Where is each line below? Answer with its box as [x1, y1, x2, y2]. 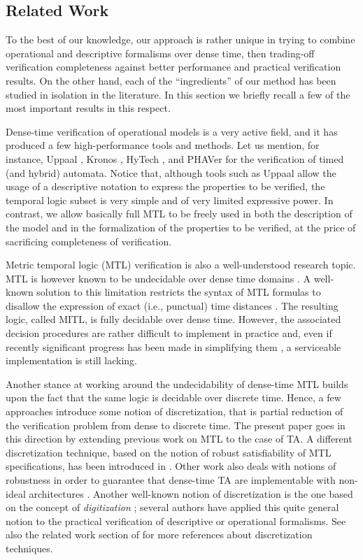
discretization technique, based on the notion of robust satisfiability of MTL [6, 445, 332, 459]
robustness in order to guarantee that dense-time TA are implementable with [6, 473, 336, 487]
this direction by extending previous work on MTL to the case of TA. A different [6, 431, 353, 446]
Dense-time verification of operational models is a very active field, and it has [6, 124, 338, 138]
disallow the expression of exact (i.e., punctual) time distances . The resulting [6, 298, 339, 313]
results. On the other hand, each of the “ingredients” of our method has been [6, 73, 336, 87]
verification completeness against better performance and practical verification [6, 59, 341, 74]
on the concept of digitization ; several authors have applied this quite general [6, 500, 339, 515]
